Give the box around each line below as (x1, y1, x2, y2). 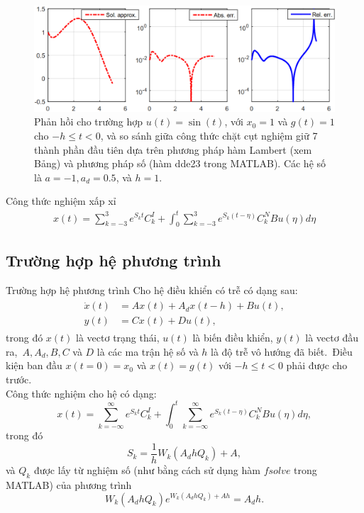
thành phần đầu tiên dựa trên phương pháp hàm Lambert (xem (34, 142, 312, 157)
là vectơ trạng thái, (76, 330, 160, 345)
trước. (6, 372, 32, 387)
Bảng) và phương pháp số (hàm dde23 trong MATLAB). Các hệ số (34, 156, 326, 171)
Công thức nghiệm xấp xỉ (6, 193, 116, 208)
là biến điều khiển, (192, 330, 273, 345)
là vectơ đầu (305, 330, 358, 345)
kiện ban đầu (6, 358, 62, 373)
